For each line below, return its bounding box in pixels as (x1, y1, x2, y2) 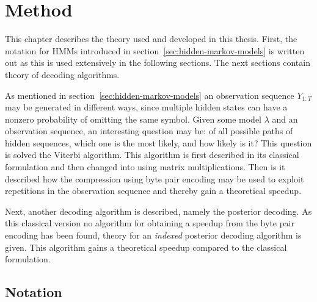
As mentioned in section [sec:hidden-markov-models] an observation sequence (5, 88, 294, 101)
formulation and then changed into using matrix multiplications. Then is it (5, 160, 285, 173)
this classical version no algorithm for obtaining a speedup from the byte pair (5, 217, 294, 229)
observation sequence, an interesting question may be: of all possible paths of (5, 124, 293, 137)
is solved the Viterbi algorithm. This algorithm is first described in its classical (5, 148, 299, 161)
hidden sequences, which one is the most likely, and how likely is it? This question (5, 136, 312, 149)
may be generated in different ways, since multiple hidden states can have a (5, 101, 288, 113)
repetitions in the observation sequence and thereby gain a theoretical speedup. (5, 184, 302, 197)
